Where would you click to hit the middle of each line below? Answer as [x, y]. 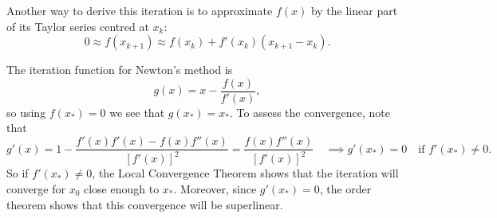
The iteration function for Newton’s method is [120, 70]
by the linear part [354, 10]
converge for [36, 189]
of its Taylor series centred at [78, 26]
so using [26, 112]
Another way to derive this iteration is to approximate [140, 10]
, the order [345, 189]
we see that [137, 112]
